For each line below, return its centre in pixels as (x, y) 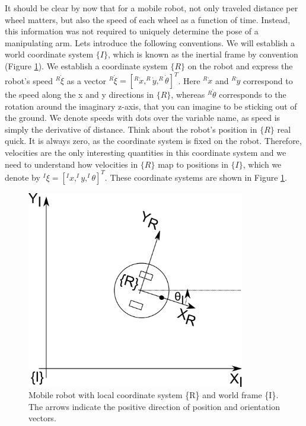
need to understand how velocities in (71, 164)
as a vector (86, 80)
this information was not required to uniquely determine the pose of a (132, 31)
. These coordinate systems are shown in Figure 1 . (196, 177)
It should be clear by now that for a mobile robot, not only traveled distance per (152, 8)
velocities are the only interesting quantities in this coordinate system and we (146, 153)
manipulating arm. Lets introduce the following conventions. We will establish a (150, 42)
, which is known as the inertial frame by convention (203, 54)
